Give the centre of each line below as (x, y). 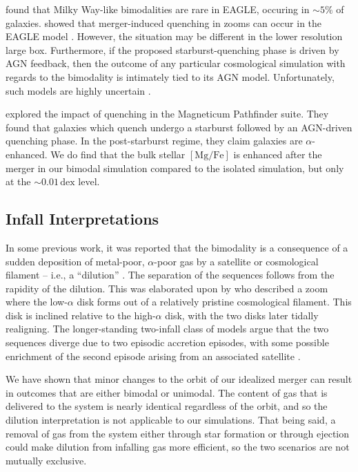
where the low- (37, 302)
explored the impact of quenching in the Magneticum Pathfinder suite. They (167, 114)
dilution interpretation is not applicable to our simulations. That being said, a (171, 420)
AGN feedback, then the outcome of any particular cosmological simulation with (176, 63)
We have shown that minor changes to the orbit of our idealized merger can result (179, 379)
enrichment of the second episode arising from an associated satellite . (153, 356)
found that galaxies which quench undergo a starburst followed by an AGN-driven (179, 127)
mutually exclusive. (46, 460)
